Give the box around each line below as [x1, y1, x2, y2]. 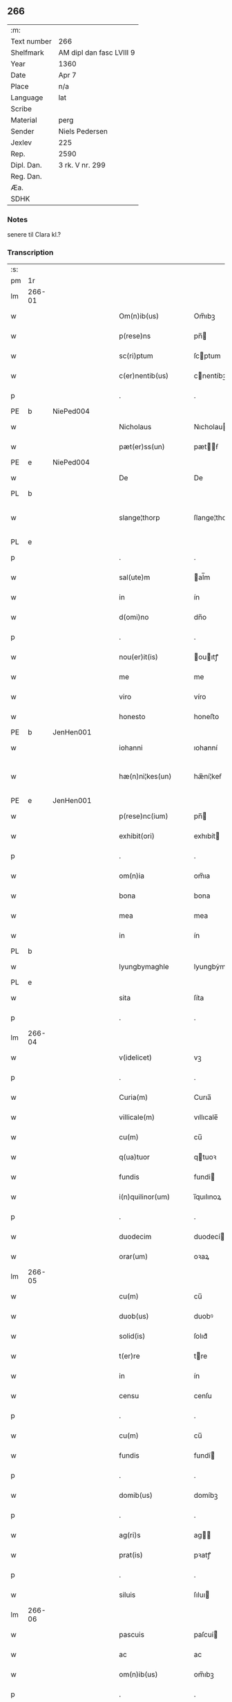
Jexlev [10, 138, 32, 147]
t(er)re [119, 1351, 140, 1361]
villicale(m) [119, 1112, 155, 1122]
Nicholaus [119, 422, 152, 432]
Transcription [7, 248, 54, 257]
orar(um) [119, 1252, 148, 1262]
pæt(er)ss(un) [119, 442, 166, 452]
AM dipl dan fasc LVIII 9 [58, 48, 135, 57]
